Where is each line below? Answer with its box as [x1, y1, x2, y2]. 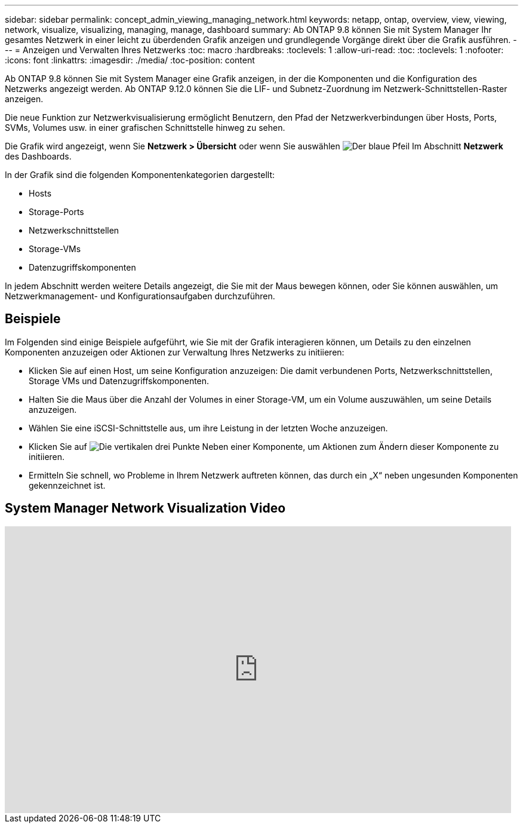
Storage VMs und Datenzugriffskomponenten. [29, 375, 210, 386]
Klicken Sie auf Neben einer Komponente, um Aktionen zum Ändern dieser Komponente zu [29, 441, 499, 452]
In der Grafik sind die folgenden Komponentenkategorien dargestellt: [5, 170, 275, 180]
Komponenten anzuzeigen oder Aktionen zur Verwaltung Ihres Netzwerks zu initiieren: [5, 346, 344, 357]
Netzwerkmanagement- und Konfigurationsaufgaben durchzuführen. [5, 291, 275, 301]
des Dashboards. [5, 151, 72, 161]
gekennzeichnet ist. [29, 480, 106, 490]
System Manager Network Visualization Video [5, 501, 286, 516]
